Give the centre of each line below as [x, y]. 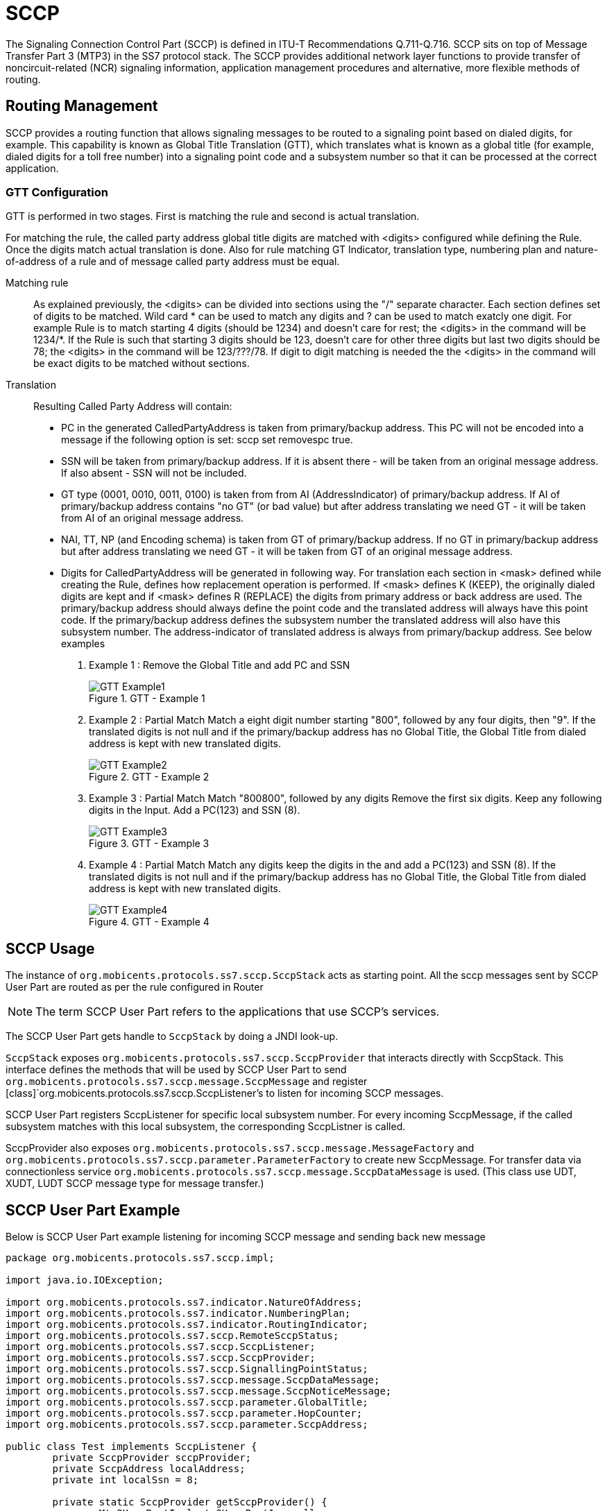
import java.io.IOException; [85, 1280]
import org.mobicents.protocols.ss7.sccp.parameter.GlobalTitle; [187, 1402]
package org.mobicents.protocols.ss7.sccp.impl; [140, 1258]
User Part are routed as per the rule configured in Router [135, 987]
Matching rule [37, 283]
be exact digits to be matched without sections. [142, 364]
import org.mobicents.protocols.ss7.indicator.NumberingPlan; [178, 1314]
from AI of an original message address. [153, 518]
